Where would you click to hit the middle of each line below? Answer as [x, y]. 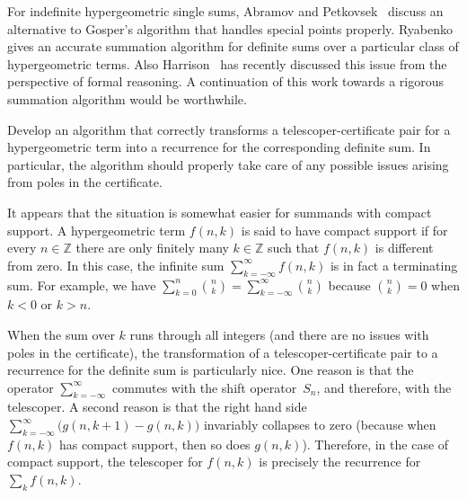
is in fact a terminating [394, 265]
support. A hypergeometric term [97, 230]
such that [293, 248]
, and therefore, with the [384, 387]
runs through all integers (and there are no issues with [279, 334]
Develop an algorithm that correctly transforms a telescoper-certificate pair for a [229, 129]
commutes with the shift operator [205, 387]
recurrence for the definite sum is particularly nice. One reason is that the [211, 370]
